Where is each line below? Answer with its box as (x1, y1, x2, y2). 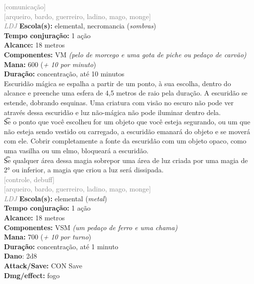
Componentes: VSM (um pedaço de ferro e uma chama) (4, 222, 178, 232)
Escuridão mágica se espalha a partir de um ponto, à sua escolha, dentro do (4, 78, 231, 88)
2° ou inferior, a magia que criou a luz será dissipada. (4, 165, 164, 175)
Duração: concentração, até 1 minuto (4, 241, 118, 251)
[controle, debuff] (4, 174, 55, 184)
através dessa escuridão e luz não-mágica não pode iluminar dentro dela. (4, 107, 221, 117)
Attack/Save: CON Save (4, 260, 82, 271)
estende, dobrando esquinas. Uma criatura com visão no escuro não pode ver (4, 97, 234, 107)
